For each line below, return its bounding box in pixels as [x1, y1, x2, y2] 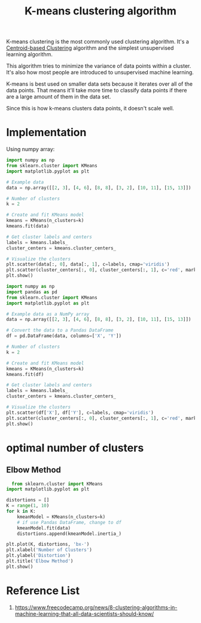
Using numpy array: [6, 146, 55, 153]
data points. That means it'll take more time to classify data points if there [6, 87, 187, 94]
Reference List [6, 583, 80, 597]
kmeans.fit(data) [6, 223, 50, 229]
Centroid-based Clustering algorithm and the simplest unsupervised [6, 44, 174, 52]
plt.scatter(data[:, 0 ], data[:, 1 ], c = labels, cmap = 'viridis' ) [6, 261, 170, 267]
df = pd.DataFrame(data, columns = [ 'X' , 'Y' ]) [6, 333, 121, 339]
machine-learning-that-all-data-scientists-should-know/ [14, 610, 154, 617]
